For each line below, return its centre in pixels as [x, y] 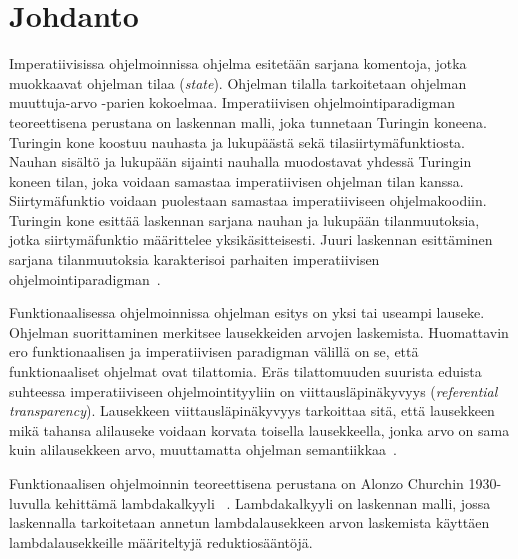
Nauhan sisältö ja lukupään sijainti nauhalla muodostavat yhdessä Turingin [240, 161]
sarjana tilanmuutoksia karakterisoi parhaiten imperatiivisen [194, 259]
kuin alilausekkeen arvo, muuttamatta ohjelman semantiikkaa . [203, 449]
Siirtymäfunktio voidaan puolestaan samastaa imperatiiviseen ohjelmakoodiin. [248, 200]
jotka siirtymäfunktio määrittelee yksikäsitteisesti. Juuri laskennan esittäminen [251, 239]
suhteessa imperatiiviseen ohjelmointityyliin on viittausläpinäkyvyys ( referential [253, 390]
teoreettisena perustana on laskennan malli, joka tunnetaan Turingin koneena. [248, 121]
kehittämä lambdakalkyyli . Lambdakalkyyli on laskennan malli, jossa [273, 502]
